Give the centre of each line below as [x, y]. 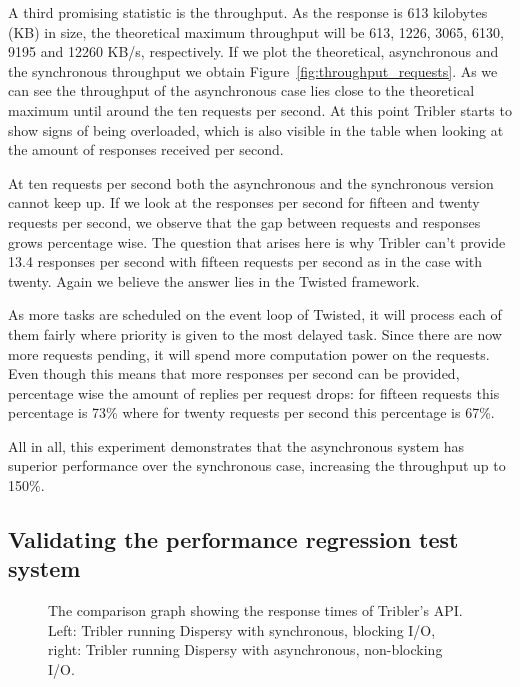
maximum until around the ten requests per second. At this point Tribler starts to [260, 109]
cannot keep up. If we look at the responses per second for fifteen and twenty [244, 202]
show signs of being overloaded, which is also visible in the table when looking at [256, 129]
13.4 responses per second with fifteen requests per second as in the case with [245, 261]
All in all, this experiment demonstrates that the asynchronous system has [236, 445]
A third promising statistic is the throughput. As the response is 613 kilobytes [248, 12]
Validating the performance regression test [233, 539]
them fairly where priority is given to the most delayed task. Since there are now [255, 333]
